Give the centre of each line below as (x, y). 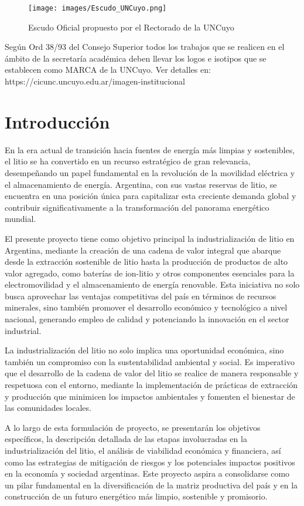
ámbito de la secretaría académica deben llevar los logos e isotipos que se (136, 58)
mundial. (21, 219)
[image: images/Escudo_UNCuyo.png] (98, 8)
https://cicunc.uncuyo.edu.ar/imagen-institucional (95, 81)
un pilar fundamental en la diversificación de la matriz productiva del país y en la (151, 485)
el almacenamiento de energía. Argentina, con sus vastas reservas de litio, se (141, 184)
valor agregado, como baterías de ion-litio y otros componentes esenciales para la (150, 273)
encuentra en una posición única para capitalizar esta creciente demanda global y (151, 196)
